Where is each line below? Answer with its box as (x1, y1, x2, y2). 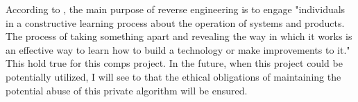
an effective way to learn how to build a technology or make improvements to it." (6, 42, 350, 57)
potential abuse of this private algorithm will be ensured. (6, 83, 248, 97)
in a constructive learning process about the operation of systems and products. (6, 15, 345, 30)
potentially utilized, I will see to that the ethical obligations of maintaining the (6, 69, 341, 83)
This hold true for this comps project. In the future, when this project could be (6, 56, 343, 70)
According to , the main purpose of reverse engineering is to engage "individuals (6, 2, 346, 16)
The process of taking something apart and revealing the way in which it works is (6, 29, 352, 43)
